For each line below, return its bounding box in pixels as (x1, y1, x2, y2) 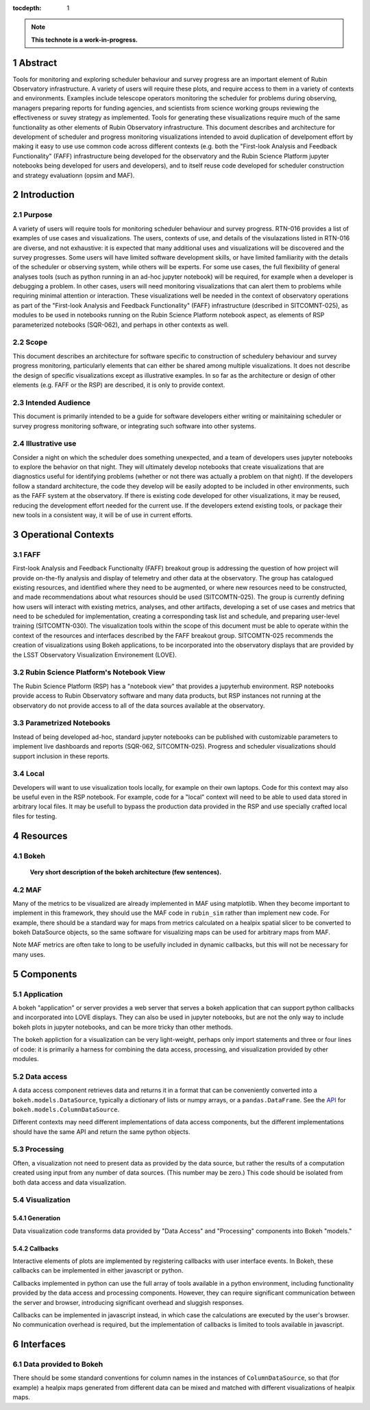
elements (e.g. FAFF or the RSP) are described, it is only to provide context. (12, 380, 225, 389)
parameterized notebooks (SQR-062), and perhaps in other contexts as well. (12, 320, 229, 329)
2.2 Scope (12, 337, 48, 347)
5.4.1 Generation (12, 1214, 61, 1223)
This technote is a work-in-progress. (31, 35, 138, 44)
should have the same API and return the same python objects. (12, 1127, 190, 1136)
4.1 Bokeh (12, 851, 46, 861)
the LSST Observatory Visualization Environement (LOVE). (12, 650, 177, 659)
